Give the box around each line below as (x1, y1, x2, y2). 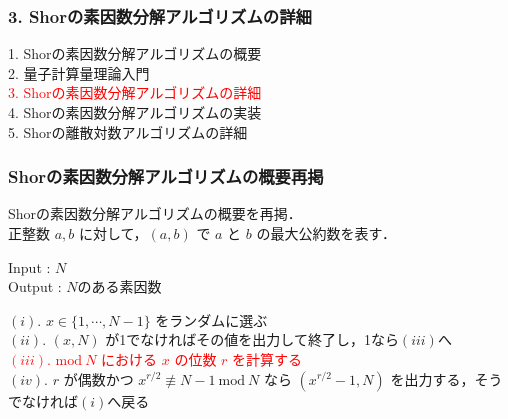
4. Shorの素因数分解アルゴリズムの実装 (8, 102, 262, 122)
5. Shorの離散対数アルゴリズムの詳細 (8, 121, 248, 142)
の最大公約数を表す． (256, 223, 396, 243)
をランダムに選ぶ (155, 309, 268, 330)
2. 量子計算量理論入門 (8, 62, 150, 83)
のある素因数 (77, 276, 162, 297)
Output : (8, 276, 62, 297)
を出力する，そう (390, 368, 503, 389)
